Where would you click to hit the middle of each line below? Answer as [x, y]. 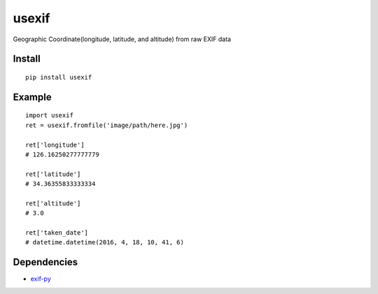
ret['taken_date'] [57, 233]
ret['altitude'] [53, 203]
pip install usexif [59, 77]
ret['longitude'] [55, 145]
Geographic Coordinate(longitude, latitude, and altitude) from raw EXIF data [122, 39]
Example [32, 97]
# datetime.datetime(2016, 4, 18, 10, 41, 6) [105, 242]
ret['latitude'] [53, 174]
